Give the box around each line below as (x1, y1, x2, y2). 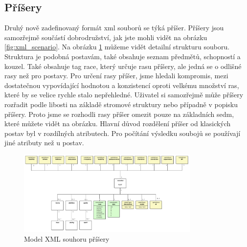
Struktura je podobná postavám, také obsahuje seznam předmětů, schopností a (4, 51, 241, 61)
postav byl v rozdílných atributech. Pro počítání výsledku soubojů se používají (4, 128, 241, 138)
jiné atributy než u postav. (4, 137, 84, 148)
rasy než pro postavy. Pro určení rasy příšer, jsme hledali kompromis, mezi (4, 70, 228, 81)
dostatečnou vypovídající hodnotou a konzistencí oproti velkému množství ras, (4, 80, 239, 90)
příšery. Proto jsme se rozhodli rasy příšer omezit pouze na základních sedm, (4, 109, 234, 119)
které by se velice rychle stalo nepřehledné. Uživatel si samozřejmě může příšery (4, 90, 244, 100)
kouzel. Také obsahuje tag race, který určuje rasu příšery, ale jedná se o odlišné (4, 61, 242, 71)
